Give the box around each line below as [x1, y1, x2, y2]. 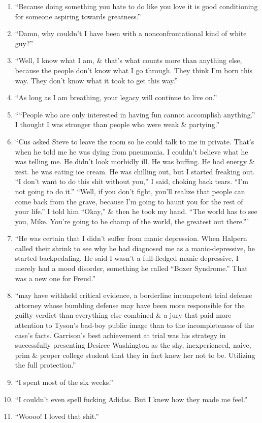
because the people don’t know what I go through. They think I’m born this [15, 65, 253, 75]
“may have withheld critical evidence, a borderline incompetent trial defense [15, 290, 252, 300]
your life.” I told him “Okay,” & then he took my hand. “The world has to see [15, 206, 257, 217]
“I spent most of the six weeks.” [15, 377, 113, 387]
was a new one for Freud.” [15, 273, 96, 283]
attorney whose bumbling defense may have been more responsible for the [15, 299, 245, 310]
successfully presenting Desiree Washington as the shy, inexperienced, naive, [15, 340, 251, 350]
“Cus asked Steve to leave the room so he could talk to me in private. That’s [15, 136, 254, 146]
